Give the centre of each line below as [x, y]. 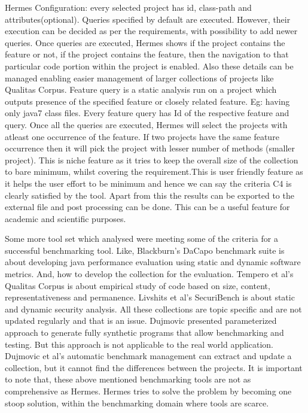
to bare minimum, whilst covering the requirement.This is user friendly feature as [154, 171]
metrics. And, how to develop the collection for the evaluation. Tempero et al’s [149, 274]
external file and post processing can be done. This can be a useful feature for [147, 207]
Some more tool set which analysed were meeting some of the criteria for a [141, 239]
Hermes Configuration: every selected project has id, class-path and [128, 7]
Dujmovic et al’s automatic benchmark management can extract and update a [148, 356]
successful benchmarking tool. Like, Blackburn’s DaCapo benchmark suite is [145, 250]
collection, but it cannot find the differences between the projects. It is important [154, 367]
